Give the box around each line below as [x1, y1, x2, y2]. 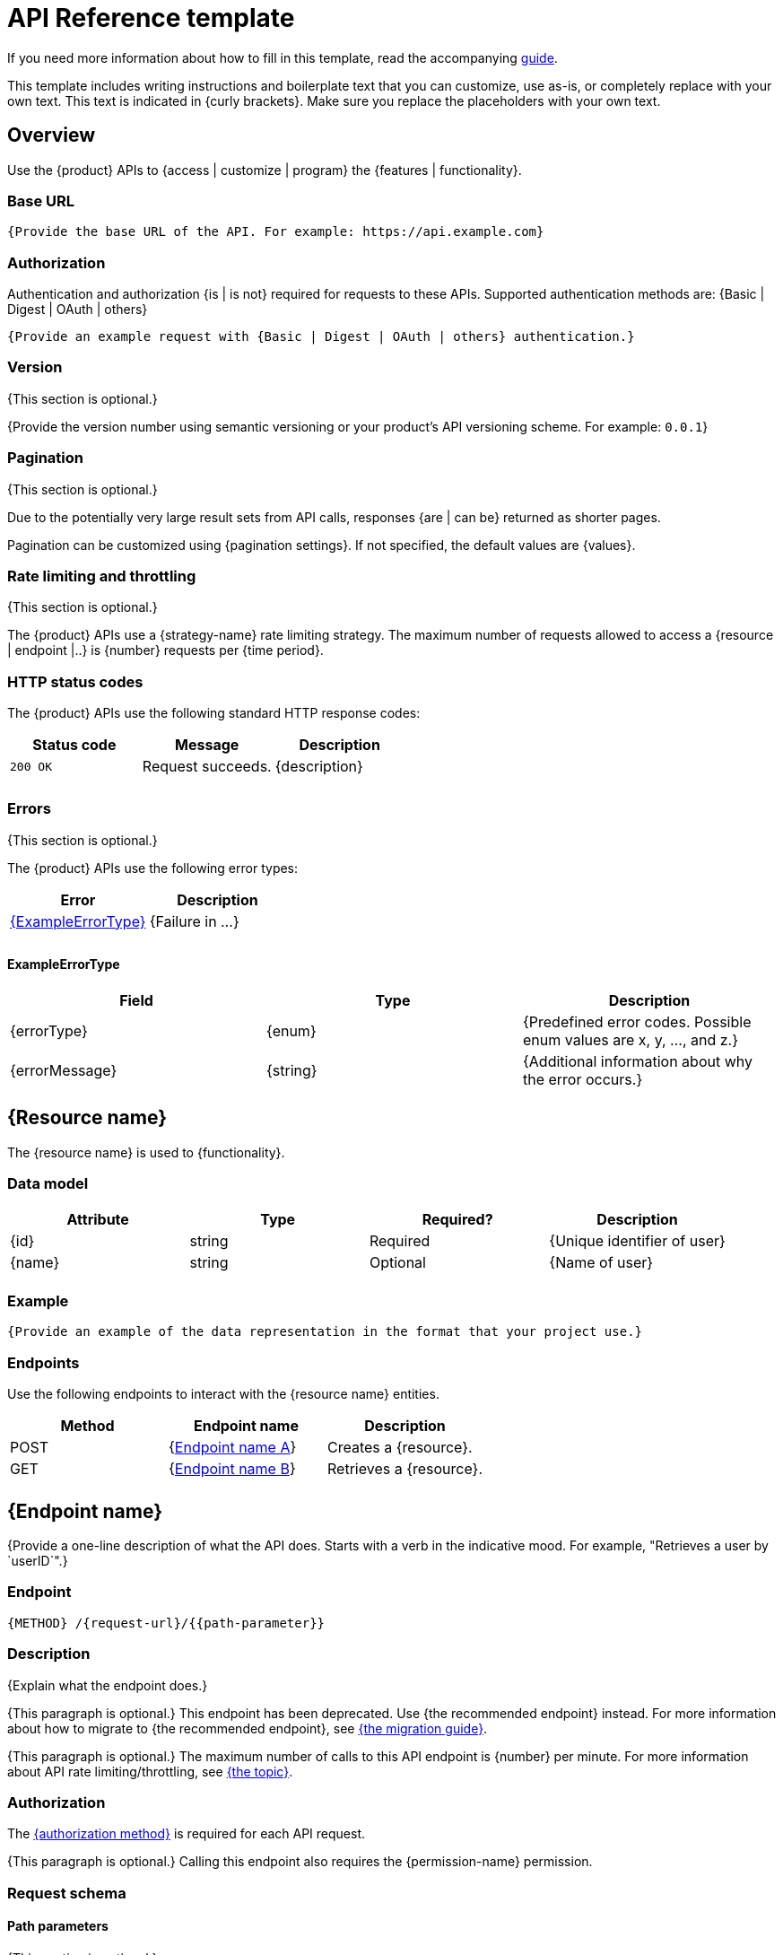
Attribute [66, 1209, 129, 1228]
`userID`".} [7, 1553, 68, 1568]
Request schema [7, 1883, 126, 1902]
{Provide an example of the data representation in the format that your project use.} [7, 1324, 643, 1340]
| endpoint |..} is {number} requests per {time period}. [7, 642, 324, 659]
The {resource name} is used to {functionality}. [7, 1144, 285, 1160]
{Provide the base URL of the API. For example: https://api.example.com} [7, 224, 544, 240]
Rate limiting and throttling [7, 566, 196, 585]
